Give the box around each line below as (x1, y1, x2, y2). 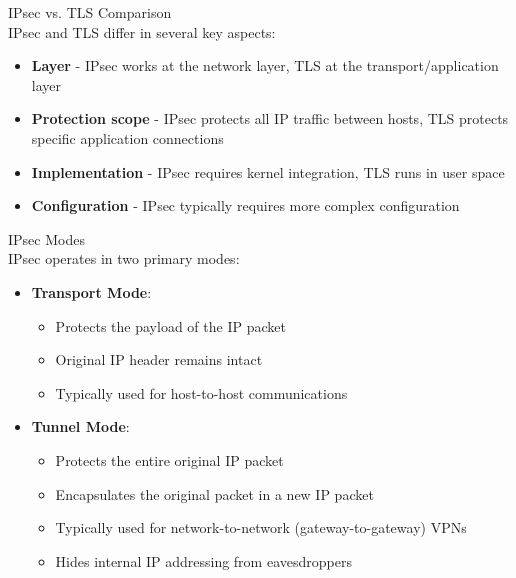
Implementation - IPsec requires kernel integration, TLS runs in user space (31, 161, 505, 182)
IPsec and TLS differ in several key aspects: (8, 21, 276, 42)
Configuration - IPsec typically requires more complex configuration (31, 195, 460, 216)
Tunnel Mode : (31, 416, 130, 437)
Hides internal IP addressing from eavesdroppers (55, 550, 352, 571)
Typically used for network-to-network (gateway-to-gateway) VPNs (55, 517, 467, 538)
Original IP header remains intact (55, 349, 263, 370)
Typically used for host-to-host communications (55, 382, 348, 403)
